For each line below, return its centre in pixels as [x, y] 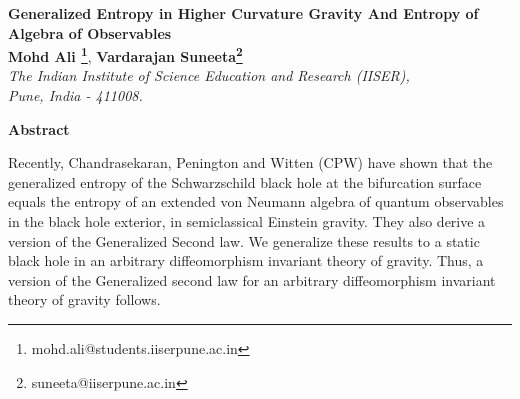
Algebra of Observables [90, 32]
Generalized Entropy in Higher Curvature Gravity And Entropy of [243, 13]
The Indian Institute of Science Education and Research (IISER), [209, 75]
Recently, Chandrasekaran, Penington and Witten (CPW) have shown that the [250, 162]
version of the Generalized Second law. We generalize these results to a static [244, 240]
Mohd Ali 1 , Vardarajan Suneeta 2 [125, 54]
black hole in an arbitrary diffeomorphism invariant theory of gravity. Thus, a [246, 260]
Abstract [39, 128]
